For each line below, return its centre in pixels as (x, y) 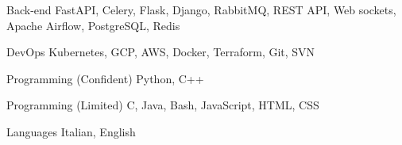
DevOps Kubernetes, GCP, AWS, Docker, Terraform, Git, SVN (161, 52)
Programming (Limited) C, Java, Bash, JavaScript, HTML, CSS (163, 105)
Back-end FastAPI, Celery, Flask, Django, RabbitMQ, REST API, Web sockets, (201, 10)
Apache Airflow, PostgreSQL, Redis (93, 25)
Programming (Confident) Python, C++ (105, 78)
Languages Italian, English (71, 131)
